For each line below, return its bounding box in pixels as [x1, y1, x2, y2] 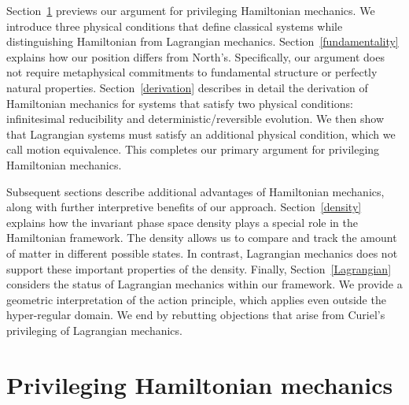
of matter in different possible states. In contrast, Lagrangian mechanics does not [6, 244, 398, 261]
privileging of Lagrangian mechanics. [6, 321, 182, 338]
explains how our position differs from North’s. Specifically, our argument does [6, 48, 385, 65]
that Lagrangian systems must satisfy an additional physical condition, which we [6, 125, 396, 142]
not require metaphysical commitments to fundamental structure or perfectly [6, 64, 378, 80]
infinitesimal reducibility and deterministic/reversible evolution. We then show [6, 110, 385, 127]
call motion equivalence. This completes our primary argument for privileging [6, 141, 380, 158]
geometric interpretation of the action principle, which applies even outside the [6, 291, 386, 307]
